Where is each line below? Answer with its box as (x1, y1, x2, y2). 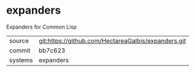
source (9, 36, 29, 45)
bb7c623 (38, 46, 65, 54)
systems (9, 56, 33, 64)
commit (9, 46, 31, 54)
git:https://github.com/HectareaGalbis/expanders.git (38, 36, 186, 45)
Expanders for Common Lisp (6, 23, 77, 30)
